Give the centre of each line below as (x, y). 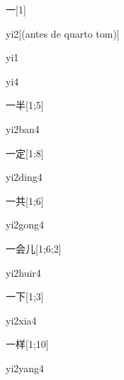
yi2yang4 (25, 368)
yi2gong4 (25, 225)
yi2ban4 (23, 128)
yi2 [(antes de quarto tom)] (63, 33)
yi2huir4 (23, 272)
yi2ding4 (24, 177)
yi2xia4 (21, 320)
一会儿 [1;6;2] (34, 248)
